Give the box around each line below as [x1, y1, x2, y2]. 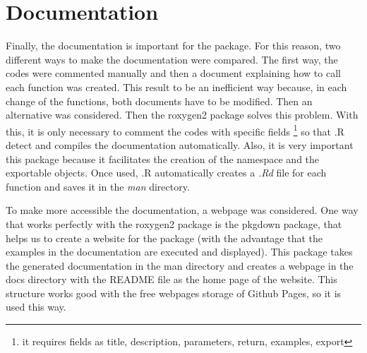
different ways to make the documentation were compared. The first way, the [6, 52, 338, 66]
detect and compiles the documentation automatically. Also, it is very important [6, 137, 354, 152]
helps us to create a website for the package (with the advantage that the [6, 230, 323, 245]
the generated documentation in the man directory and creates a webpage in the [6, 258, 354, 273]
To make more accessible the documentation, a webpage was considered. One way [6, 203, 359, 217]
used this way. [6, 299, 66, 314]
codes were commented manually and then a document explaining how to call [6, 66, 341, 80]
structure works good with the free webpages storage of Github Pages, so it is [6, 285, 342, 300]
